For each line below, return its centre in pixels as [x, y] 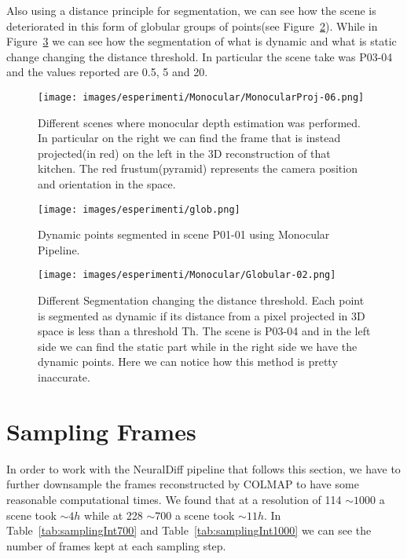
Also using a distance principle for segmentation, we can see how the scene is [191, 10]
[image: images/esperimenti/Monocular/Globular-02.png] [187, 275]
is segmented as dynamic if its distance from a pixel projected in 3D [202, 315]
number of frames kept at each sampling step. [116, 545]
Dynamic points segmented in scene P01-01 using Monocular [184, 234]
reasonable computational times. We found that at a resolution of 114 [174, 499]
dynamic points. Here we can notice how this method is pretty [188, 362]
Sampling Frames [101, 431]
